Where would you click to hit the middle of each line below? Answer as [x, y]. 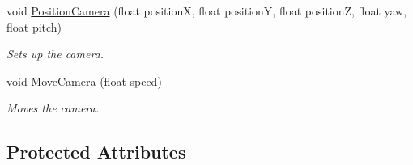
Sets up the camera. [55, 54]
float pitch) [34, 26]
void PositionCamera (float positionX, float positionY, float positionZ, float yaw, [207, 11]
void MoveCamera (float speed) [84, 80]
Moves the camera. [53, 108]
